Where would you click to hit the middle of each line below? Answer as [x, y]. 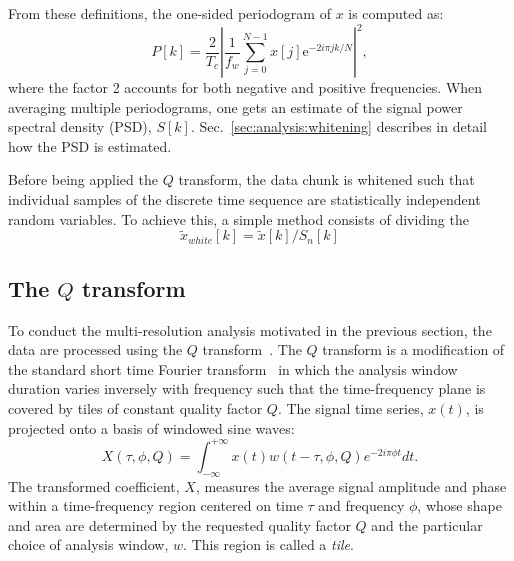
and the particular [427, 524]
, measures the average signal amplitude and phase [351, 485]
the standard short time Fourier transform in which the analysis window [233, 368]
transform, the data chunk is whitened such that [326, 179]
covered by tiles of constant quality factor [135, 408]
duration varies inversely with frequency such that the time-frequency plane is [247, 388]
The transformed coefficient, [94, 485]
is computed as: [396, 13]
